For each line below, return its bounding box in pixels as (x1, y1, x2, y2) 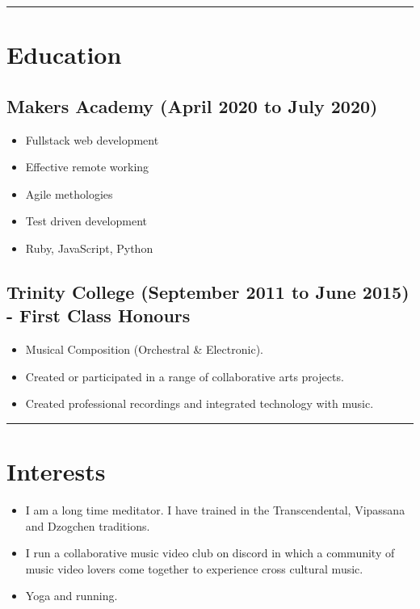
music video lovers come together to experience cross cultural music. (25, 560, 363, 577)
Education (6, 38, 122, 71)
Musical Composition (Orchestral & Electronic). (25, 341, 263, 358)
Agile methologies (25, 185, 113, 202)
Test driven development (25, 212, 148, 229)
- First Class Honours (6, 303, 191, 328)
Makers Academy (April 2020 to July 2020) (6, 93, 378, 118)
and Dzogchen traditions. (25, 517, 150, 534)
